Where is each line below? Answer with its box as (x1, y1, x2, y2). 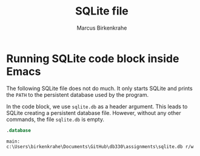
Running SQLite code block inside (6, 51, 179, 65)
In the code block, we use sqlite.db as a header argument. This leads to (6, 103, 188, 110)
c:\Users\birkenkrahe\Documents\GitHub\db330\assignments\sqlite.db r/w (6, 143, 194, 149)
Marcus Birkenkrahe (76, 24, 127, 31)
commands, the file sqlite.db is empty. (6, 115, 105, 123)
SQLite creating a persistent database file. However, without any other (6, 109, 182, 116)
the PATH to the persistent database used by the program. (6, 91, 149, 98)
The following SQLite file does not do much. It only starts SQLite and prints (6, 85, 193, 92)
